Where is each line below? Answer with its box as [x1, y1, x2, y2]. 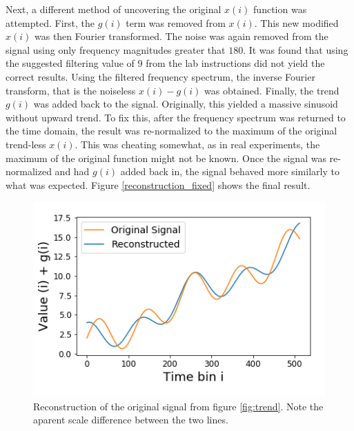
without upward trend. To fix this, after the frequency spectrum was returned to [6, 110, 346, 124]
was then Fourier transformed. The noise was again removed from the [34, 29, 328, 43]
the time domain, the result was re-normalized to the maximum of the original [6, 123, 337, 138]
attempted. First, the [6, 15, 95, 30]
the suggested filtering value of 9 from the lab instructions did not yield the [6, 56, 325, 70]
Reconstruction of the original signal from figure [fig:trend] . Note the [33, 399, 324, 413]
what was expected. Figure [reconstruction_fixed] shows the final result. [6, 177, 311, 192]
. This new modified [254, 15, 339, 30]
